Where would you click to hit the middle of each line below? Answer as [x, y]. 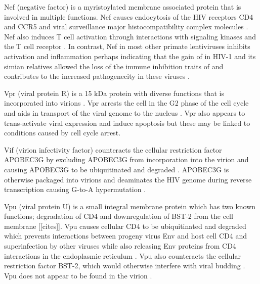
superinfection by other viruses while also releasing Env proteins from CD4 [120, 246]
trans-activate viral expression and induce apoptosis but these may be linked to [127, 123]
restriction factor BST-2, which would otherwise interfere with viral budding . [125, 266]
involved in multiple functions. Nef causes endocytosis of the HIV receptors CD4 [129, 16]
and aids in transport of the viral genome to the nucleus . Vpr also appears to [125, 112]
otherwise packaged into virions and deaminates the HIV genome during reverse [128, 179]
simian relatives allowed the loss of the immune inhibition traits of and [114, 66]
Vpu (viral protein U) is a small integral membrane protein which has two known [130, 206]
